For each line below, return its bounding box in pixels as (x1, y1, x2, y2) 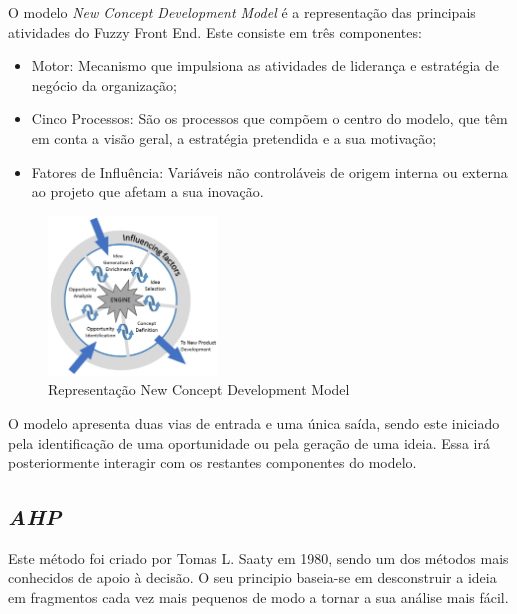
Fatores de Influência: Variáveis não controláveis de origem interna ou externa (31, 161, 508, 182)
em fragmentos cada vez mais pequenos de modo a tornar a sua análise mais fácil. (8, 587, 509, 608)
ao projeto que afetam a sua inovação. (31, 181, 264, 202)
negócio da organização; (31, 74, 177, 95)
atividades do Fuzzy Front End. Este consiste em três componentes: (8, 21, 422, 42)
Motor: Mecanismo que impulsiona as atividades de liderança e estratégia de (31, 55, 499, 76)
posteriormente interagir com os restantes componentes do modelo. (8, 452, 417, 473)
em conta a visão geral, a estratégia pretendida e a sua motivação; (31, 127, 437, 148)
